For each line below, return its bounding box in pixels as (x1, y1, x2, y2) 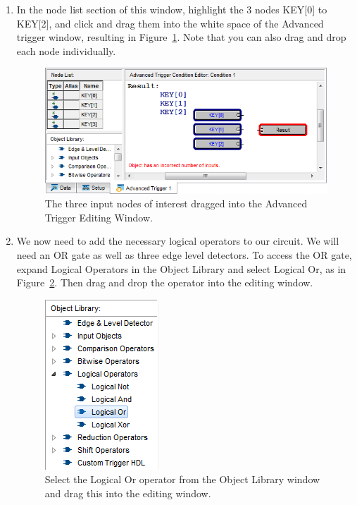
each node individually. (16, 43, 116, 58)
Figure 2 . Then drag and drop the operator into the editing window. (16, 275, 313, 290)
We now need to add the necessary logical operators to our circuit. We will (16, 233, 339, 248)
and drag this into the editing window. (44, 485, 211, 500)
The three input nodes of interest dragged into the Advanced (44, 196, 308, 211)
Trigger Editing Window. (44, 209, 153, 224)
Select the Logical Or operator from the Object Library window (44, 472, 320, 487)
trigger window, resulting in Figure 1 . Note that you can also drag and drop (16, 30, 346, 44)
